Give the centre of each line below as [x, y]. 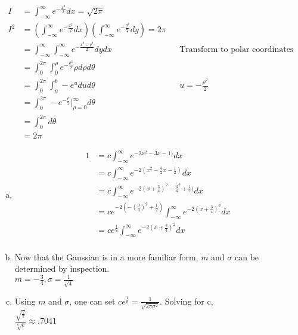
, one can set [92, 301]
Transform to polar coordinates [237, 49]
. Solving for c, [187, 301]
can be [247, 256]
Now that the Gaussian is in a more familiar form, [106, 256]
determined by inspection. [62, 268]
